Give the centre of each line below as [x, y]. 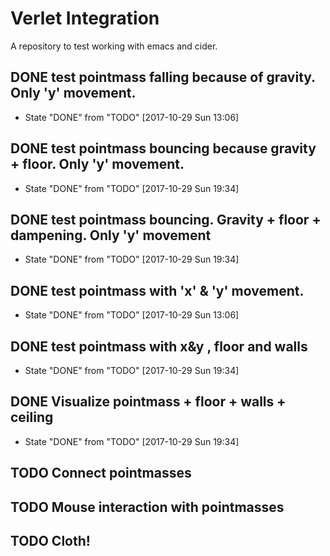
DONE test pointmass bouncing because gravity [163, 148]
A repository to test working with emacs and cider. [114, 46]
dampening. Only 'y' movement [111, 235]
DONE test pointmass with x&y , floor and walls [159, 346]
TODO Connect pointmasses [101, 473]
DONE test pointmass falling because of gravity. [163, 77]
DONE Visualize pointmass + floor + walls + [148, 402]
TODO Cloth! [50, 540]
